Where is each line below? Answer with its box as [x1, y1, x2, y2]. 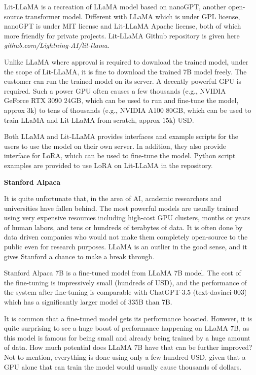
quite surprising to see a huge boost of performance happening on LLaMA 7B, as [4, 323, 249, 333]
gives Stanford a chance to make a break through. [4, 251, 154, 261]
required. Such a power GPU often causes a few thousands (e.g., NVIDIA [4, 85, 226, 96]
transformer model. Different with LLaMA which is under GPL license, [25, 11, 240, 21]
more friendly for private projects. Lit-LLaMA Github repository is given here [4, 30, 240, 40]
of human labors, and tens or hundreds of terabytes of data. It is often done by [4, 222, 243, 232]
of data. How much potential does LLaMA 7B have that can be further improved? [4, 342, 253, 352]
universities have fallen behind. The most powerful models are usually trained [4, 203, 239, 213]
